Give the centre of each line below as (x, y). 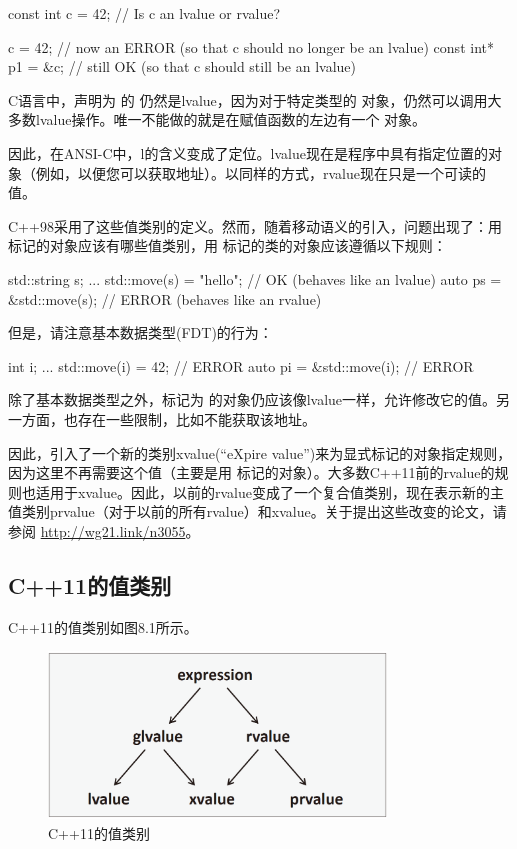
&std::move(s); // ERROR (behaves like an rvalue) (165, 298)
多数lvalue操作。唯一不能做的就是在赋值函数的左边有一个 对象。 (217, 119)
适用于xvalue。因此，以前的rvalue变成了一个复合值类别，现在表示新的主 (269, 491)
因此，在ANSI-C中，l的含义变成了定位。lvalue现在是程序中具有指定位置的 (248, 152)
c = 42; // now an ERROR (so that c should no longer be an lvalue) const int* (251, 46)
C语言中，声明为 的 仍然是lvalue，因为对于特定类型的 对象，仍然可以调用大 (255, 99)
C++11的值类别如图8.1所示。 (103, 626)
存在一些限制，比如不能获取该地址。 (196, 418)
